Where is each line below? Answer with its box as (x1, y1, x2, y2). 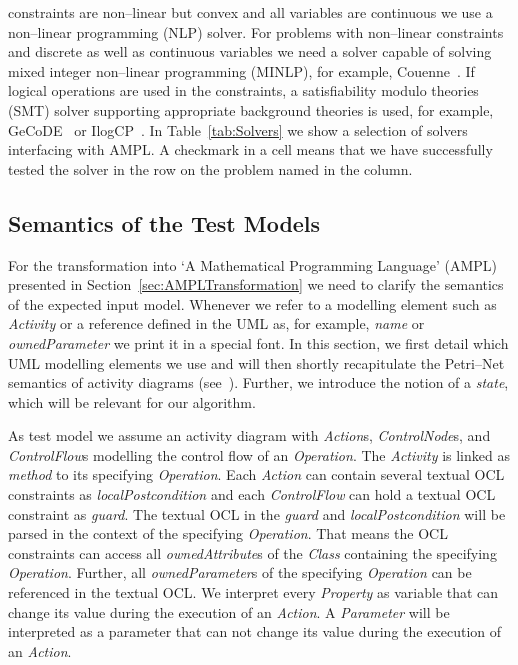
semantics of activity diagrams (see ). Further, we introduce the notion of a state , (8, 372, 509, 393)
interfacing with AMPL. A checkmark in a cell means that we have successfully (8, 139, 493, 160)
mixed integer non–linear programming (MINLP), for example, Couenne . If (8, 60, 475, 81)
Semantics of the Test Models (8, 207, 321, 238)
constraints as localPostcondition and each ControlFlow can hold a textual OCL (8, 484, 496, 505)
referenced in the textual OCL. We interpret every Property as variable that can (8, 582, 499, 603)
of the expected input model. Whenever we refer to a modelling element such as (8, 293, 497, 314)
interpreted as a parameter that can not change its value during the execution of (8, 621, 502, 642)
